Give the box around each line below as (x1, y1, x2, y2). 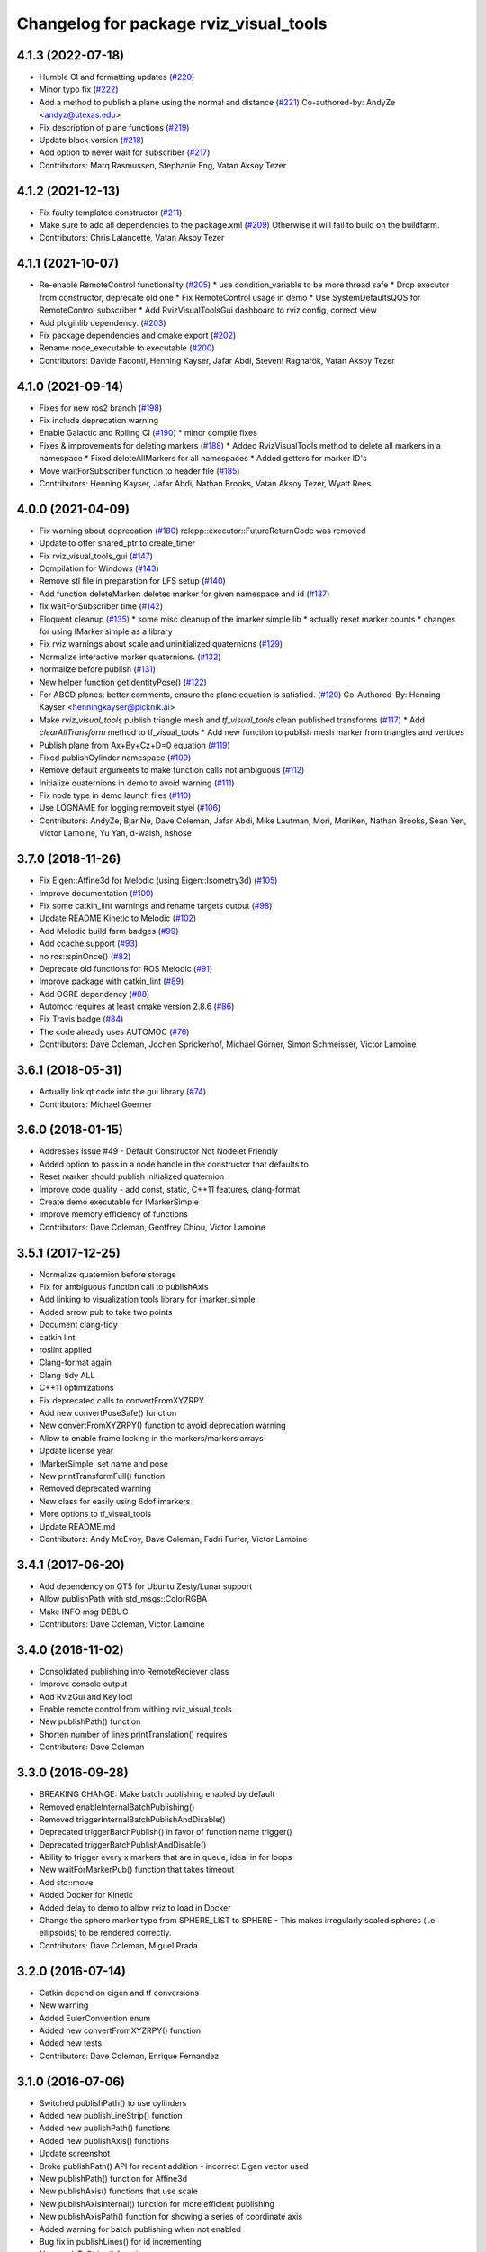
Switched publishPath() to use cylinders (39, 2097, 187, 2108)
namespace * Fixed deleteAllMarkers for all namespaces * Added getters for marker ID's (39, 453, 368, 464)
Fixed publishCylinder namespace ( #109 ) (39, 752, 192, 763)
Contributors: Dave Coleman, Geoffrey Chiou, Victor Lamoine (39, 1221, 266, 1232)
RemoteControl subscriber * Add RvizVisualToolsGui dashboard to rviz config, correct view (39, 304, 377, 315)
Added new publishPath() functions (39, 2122, 171, 2134)
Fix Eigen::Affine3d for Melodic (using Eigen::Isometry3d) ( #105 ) (39, 875, 278, 886)
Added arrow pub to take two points (39, 1306, 173, 1317)
